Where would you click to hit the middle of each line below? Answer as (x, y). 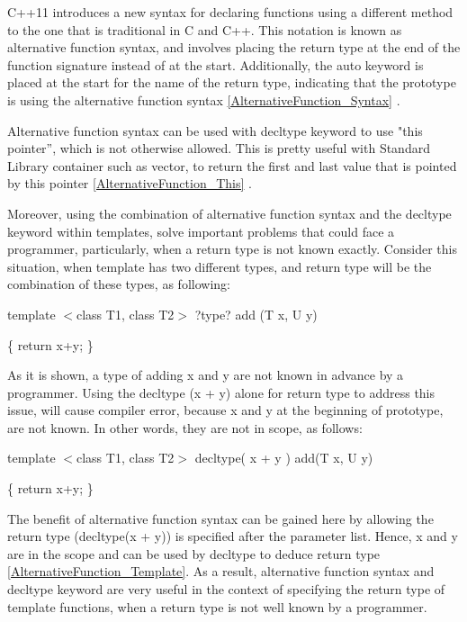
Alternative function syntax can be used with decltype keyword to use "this (215, 130)
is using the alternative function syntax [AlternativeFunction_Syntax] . (204, 99)
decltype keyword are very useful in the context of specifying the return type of (226, 589)
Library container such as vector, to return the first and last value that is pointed (232, 165)
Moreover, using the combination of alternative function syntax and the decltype (229, 213)
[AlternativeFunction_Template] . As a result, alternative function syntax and (221, 571)
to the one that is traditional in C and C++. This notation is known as (205, 29)
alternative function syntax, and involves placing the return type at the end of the (234, 47)
